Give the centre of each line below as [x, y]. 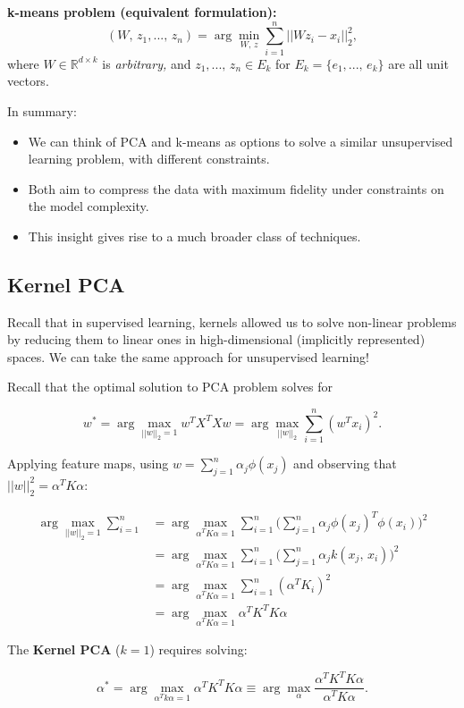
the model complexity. [89, 206]
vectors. [28, 81]
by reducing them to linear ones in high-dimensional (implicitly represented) [216, 339]
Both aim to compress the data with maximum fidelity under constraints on [236, 188]
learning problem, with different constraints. [149, 159]
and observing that [345, 464]
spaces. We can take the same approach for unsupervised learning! [188, 356]
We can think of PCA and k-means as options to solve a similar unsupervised [240, 141]
